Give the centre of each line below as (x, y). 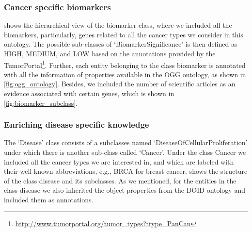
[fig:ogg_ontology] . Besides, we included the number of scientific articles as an (120, 84)
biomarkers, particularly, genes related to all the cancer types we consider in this (124, 34)
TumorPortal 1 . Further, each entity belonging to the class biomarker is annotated (125, 64)
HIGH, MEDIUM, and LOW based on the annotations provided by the (110, 53)
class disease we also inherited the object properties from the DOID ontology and (125, 190)
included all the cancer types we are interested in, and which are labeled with (119, 161)
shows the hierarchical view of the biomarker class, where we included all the (118, 25)
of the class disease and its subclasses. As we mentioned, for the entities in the (120, 180)
